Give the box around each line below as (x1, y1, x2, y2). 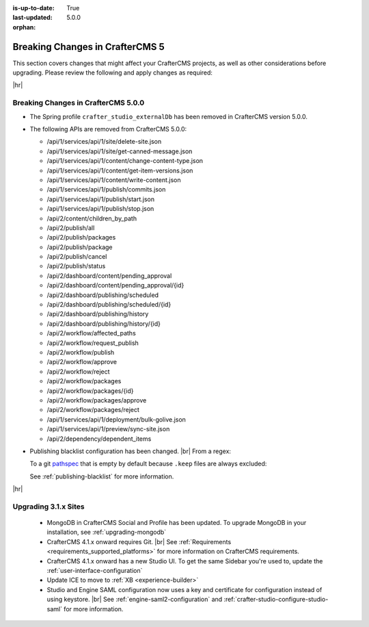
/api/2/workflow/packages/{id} (46, 387, 134, 395)
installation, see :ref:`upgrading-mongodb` (46, 528, 167, 537)
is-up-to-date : (12, 4, 55, 12)
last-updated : (12, 14, 53, 22)
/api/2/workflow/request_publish (46, 339, 139, 347)
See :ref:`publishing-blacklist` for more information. (29, 472, 174, 481)
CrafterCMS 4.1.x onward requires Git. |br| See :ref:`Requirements (46, 537, 232, 546)
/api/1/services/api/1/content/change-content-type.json (46, 157, 204, 165)
